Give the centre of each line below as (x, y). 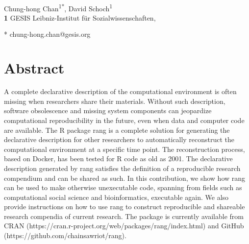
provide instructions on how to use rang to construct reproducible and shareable (124, 207)
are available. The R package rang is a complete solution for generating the (117, 130)
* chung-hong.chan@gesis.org (47, 34)
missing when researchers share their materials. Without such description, (115, 101)
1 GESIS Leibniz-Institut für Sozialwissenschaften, (80, 17)
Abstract (34, 68)
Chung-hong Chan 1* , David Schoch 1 (58, 7)
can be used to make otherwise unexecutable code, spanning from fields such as (123, 187)
